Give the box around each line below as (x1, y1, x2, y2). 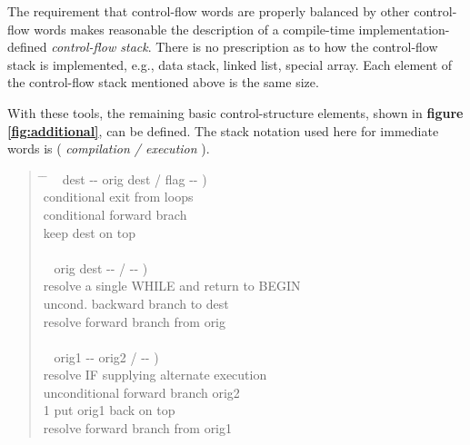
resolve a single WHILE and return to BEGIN (43, 276, 301, 295)
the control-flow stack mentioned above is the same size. (7, 73, 319, 92)
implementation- (358, 19, 450, 38)
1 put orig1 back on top (43, 400, 175, 420)
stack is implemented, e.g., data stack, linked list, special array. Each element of (7, 54, 453, 74)
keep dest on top (43, 222, 135, 242)
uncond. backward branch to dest (43, 293, 229, 312)
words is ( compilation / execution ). (7, 139, 210, 158)
